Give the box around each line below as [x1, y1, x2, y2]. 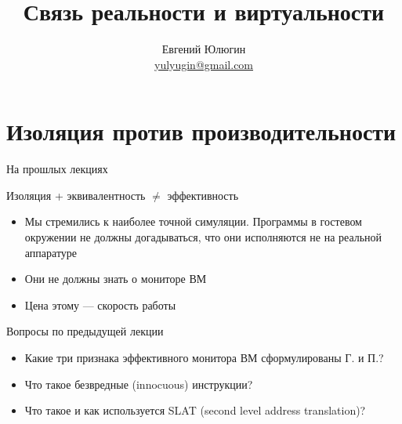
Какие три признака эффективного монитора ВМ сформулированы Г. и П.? [24, 350, 384, 365]
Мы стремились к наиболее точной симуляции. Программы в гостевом [24, 213, 362, 230]
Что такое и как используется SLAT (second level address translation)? [24, 402, 366, 419]
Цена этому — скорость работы [24, 296, 176, 313]
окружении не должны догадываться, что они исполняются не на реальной [24, 229, 382, 245]
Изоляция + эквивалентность [6, 187, 146, 203]
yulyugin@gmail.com [154, 56, 254, 72]
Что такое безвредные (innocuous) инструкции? [24, 375, 253, 392]
